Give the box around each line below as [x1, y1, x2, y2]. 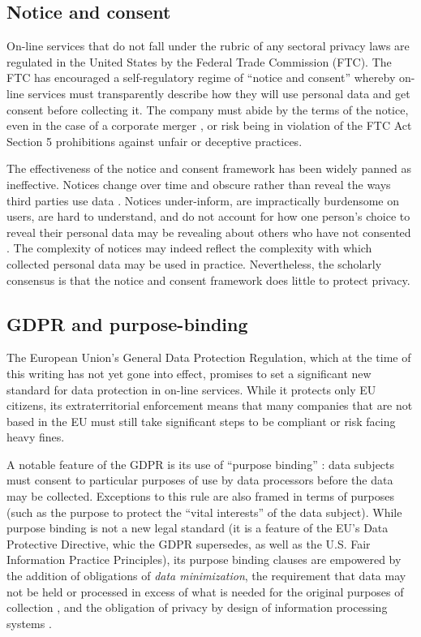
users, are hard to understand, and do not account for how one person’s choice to [6, 208, 410, 225]
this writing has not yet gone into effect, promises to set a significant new [6, 364, 372, 381]
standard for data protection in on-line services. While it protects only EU [6, 381, 376, 398]
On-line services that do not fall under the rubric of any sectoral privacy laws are [6, 37, 410, 54]
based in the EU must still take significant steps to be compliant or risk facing [6, 412, 396, 429]
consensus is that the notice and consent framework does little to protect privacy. [6, 271, 410, 288]
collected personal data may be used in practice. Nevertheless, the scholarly [6, 255, 382, 272]
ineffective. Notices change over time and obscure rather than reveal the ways [6, 175, 391, 192]
